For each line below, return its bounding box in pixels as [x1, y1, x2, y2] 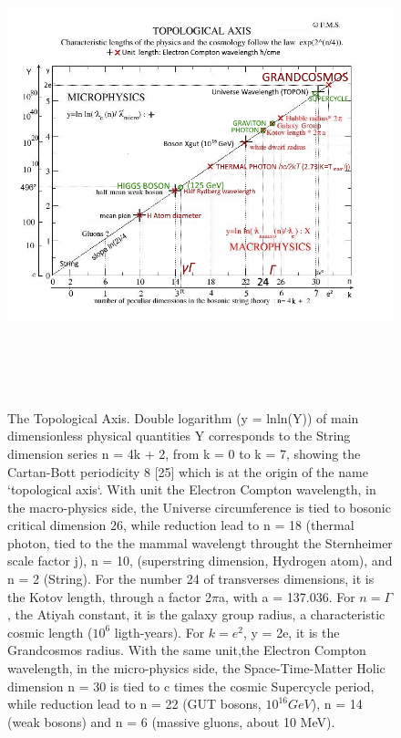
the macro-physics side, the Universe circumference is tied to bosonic [7, 497, 391, 516]
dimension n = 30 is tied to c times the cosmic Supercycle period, [7, 676, 375, 695]
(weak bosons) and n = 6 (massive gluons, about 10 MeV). [7, 712, 335, 731]
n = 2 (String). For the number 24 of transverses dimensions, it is [7, 569, 375, 588]
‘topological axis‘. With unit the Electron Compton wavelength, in [7, 480, 376, 499]
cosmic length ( [7, 622, 93, 641]
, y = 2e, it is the [242, 622, 340, 641]
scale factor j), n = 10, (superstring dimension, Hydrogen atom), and [7, 551, 393, 570]
